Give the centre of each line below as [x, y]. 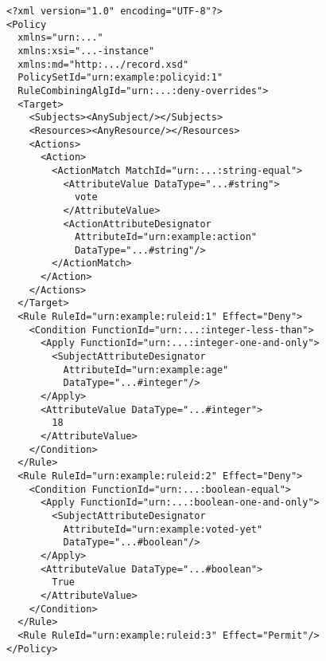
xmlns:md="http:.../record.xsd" [103, 64]
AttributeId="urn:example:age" [146, 370]
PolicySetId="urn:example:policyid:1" [120, 78]
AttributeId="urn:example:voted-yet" [163, 529]
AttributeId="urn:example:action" [165, 237]
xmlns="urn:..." [60, 38]
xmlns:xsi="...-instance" [86, 51]
